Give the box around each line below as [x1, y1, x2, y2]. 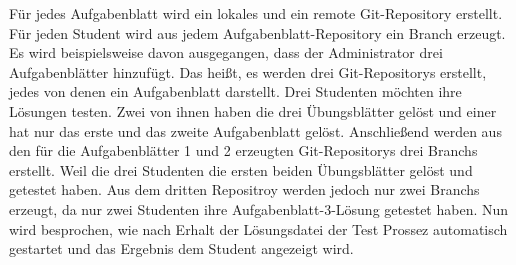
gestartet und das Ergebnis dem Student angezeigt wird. [9, 238, 354, 259]
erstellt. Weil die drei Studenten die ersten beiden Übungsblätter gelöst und [9, 159, 473, 180]
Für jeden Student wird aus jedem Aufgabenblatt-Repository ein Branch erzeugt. [9, 22, 506, 43]
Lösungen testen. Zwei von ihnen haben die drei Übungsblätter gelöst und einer [9, 100, 497, 121]
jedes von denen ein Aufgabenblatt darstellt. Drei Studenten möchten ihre [9, 81, 462, 102]
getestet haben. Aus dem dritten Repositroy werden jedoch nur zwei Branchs [9, 179, 480, 200]
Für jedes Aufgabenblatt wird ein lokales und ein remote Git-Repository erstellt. [9, 3, 503, 23]
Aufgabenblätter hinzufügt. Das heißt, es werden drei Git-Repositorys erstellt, [9, 61, 487, 82]
